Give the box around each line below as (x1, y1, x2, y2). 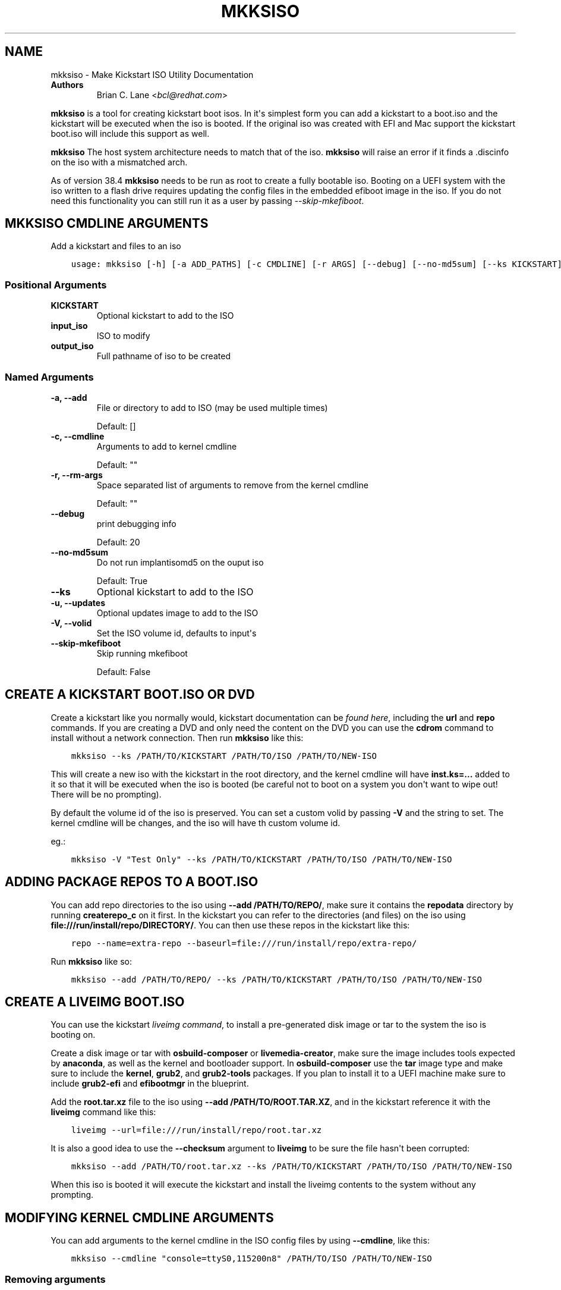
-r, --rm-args (51, 469, 103, 480)
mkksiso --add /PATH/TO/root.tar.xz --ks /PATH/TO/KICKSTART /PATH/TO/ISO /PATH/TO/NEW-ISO (71, 1162, 512, 1172)
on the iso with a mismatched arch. (51, 156, 188, 167)
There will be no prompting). (51, 789, 162, 799)
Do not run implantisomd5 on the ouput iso (96, 557, 264, 567)
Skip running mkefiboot (96, 648, 188, 658)
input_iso (51, 321, 88, 331)
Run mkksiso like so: (51, 956, 132, 966)
